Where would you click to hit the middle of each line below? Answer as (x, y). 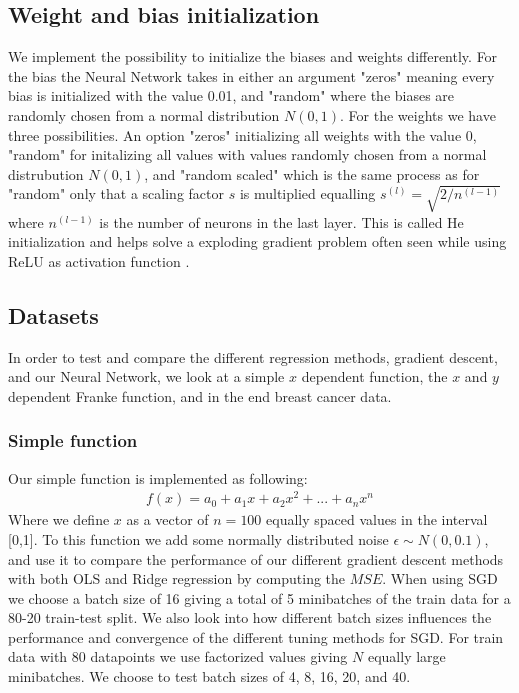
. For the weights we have (418, 114)
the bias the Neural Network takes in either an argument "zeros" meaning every (251, 75)
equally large (406, 656)
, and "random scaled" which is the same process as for (312, 173)
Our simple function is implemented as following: (158, 477)
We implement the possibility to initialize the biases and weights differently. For (253, 56)
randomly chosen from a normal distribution (144, 114)
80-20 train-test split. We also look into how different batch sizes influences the (250, 617)
